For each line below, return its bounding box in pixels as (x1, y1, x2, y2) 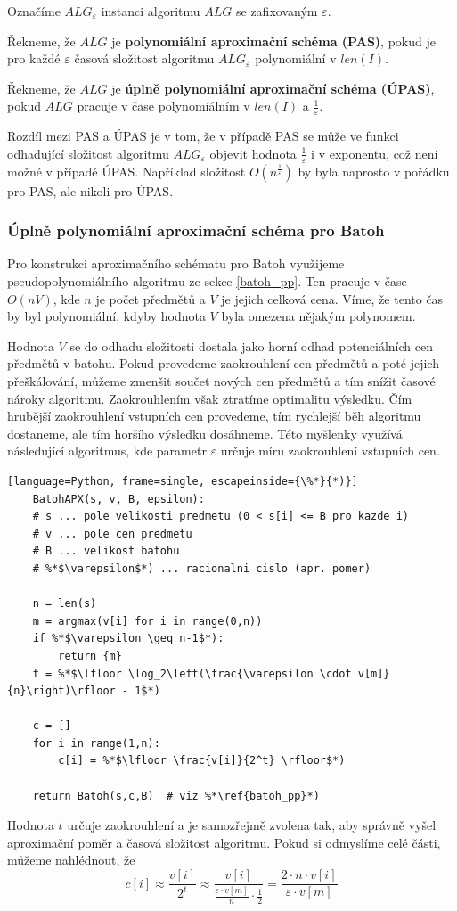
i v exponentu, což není (311, 144, 438, 162)
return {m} (58, 649, 122, 662)
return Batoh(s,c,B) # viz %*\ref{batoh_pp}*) (32, 789, 320, 802)
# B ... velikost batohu (32, 545, 180, 558)
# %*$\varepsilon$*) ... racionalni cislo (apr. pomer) (32, 562, 371, 575)
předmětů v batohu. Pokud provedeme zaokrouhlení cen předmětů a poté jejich (7, 354, 439, 373)
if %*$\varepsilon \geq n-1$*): (32, 632, 224, 645)
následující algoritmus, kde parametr (7, 441, 207, 460)
